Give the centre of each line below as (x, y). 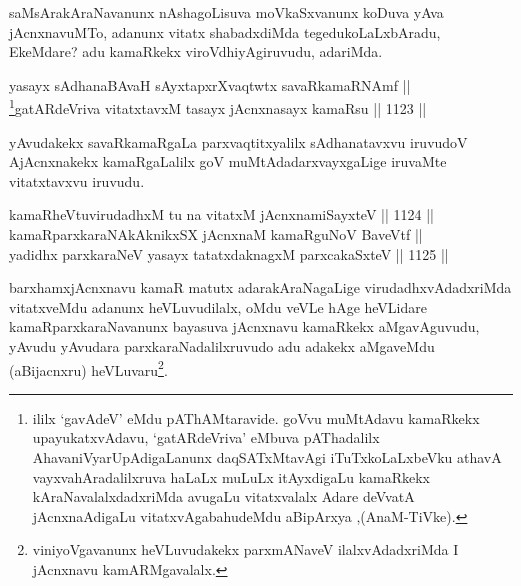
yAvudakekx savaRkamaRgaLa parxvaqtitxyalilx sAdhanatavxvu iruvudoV (238, 141)
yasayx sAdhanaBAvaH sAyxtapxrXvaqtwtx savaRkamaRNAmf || (210, 84)
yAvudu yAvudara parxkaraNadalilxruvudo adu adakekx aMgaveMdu (222, 345)
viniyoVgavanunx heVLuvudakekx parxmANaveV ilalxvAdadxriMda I (245, 549)
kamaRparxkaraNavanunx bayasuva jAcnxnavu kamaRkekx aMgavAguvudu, (244, 326)
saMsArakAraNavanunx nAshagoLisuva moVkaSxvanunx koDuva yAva (226, 12)
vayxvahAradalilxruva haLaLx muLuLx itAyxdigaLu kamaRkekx (231, 476)
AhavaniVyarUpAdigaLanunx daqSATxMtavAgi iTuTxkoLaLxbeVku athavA (267, 457)
